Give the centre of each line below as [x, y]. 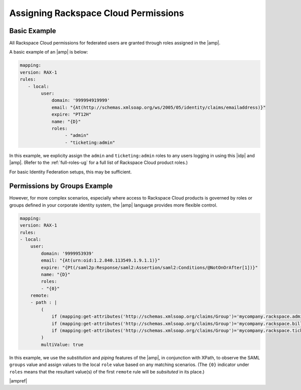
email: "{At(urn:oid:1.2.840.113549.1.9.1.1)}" [101, 260]
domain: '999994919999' [81, 101]
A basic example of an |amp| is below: [49, 52]
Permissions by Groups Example [61, 186]
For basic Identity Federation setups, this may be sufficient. [70, 172]
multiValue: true [62, 344]
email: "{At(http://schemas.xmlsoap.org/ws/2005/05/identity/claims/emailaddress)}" [159, 107]
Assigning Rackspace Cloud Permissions [97, 13]
